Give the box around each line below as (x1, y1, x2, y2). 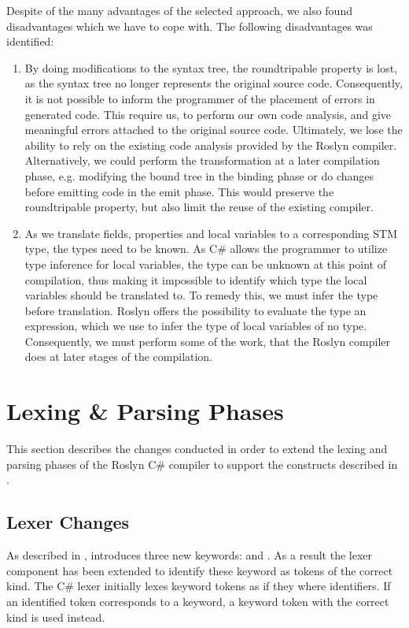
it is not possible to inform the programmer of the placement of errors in (24, 90, 375, 106)
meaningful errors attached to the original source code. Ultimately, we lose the (24, 121, 403, 138)
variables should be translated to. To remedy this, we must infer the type (24, 287, 378, 303)
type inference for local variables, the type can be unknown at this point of (24, 255, 386, 272)
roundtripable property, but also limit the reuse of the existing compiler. (24, 199, 374, 215)
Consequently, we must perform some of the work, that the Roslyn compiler (24, 333, 390, 349)
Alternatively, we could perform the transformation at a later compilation (24, 152, 380, 169)
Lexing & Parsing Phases (6, 395, 284, 427)
